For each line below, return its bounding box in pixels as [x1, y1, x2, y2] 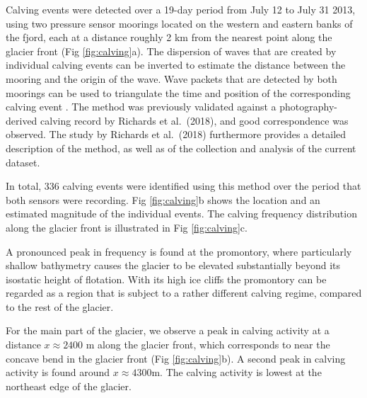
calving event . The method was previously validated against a [6, 99, 276, 114]
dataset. [6, 154, 40, 169]
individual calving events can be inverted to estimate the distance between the [6, 57, 346, 72]
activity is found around [6, 365, 110, 380]
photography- [279, 99, 337, 114]
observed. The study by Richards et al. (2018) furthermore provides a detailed [6, 127, 346, 142]
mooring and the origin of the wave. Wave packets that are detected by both [6, 71, 337, 86]
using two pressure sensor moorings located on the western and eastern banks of [6, 16, 353, 30]
